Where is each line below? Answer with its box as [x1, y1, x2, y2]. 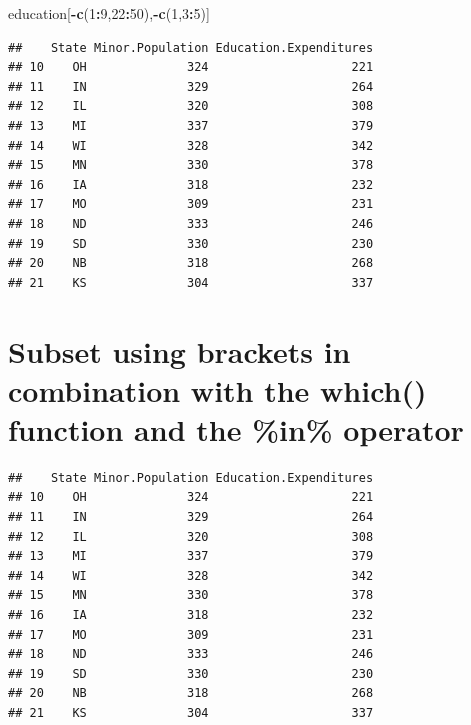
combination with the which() [8, 369, 427, 410]
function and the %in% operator [8, 408, 464, 449]
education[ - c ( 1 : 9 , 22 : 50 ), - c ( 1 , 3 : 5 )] [8, 3, 210, 23]
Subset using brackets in [8, 330, 351, 371]
